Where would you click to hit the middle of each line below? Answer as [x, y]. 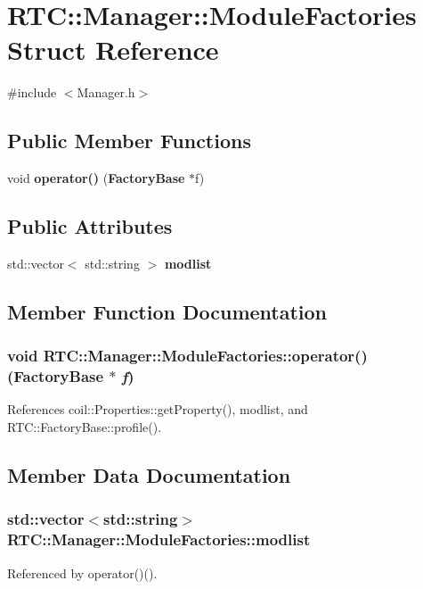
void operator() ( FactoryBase [96, 178]
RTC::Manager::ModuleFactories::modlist [159, 539]
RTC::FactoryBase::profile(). [85, 427]
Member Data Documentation [149, 475]
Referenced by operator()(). [82, 572]
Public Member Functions [129, 141]
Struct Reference [113, 50]
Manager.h [106, 92]
